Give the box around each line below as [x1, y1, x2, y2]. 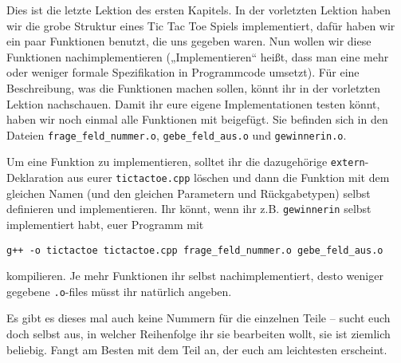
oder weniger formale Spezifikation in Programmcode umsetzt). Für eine [6, 64, 360, 81]
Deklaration [6, 169, 64, 186]
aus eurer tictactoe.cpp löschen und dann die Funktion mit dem [67, 169, 390, 186]
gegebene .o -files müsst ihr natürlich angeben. [6, 282, 232, 299]
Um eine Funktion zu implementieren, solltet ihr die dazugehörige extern [6, 153, 365, 170]
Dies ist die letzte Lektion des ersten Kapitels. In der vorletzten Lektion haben [6, 2, 391, 18]
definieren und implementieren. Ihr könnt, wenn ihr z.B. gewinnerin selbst [6, 200, 372, 217]
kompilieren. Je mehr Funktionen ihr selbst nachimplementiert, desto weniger [6, 267, 383, 284]
